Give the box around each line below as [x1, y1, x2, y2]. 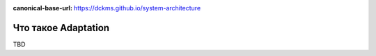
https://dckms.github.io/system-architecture [73, 4, 201, 12]
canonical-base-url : [13, 4, 73, 12]
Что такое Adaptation [13, 21, 110, 34]
